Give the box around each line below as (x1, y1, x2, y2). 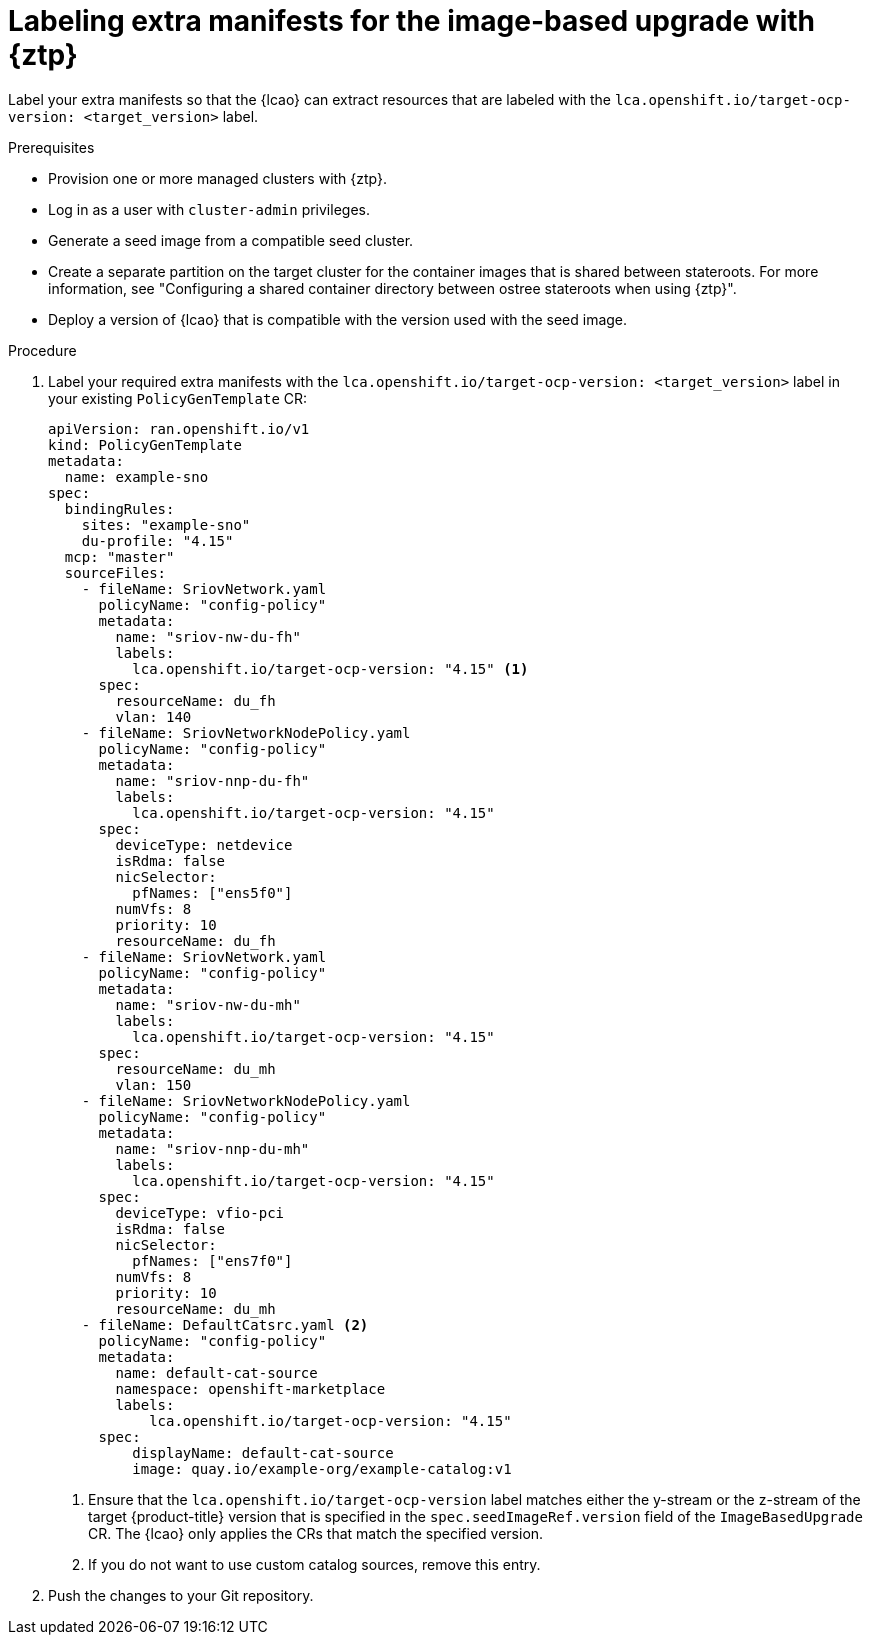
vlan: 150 (115, 1076, 192, 1093)
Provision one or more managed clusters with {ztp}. (48, 169, 388, 187)
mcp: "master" (64, 548, 175, 565)
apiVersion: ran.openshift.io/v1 (48, 420, 310, 437)
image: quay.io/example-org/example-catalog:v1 (132, 1460, 512, 1477)
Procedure (8, 341, 77, 359)
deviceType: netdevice (115, 836, 293, 853)
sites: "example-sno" (81, 516, 251, 533)
